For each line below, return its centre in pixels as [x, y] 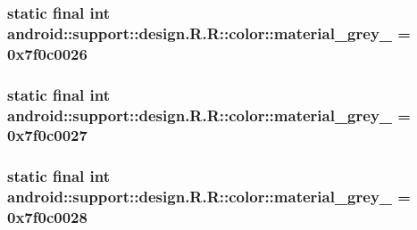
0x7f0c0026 [47, 53]
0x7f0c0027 [47, 135]
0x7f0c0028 [47, 217]
